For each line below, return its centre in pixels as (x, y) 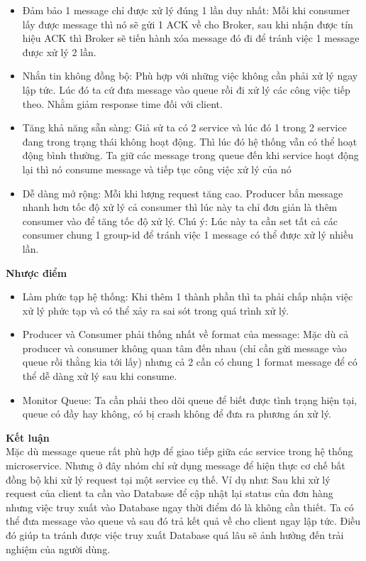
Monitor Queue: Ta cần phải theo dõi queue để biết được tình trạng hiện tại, (190, 399)
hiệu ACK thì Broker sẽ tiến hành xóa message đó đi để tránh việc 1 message (191, 38)
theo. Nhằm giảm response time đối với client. (122, 103)
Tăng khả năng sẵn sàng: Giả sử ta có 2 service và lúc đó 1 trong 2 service (184, 127)
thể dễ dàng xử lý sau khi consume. (100, 376)
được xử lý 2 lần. (59, 51)
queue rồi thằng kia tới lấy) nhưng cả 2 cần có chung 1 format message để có (190, 362)
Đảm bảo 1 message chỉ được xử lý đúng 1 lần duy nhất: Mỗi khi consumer (186, 10)
